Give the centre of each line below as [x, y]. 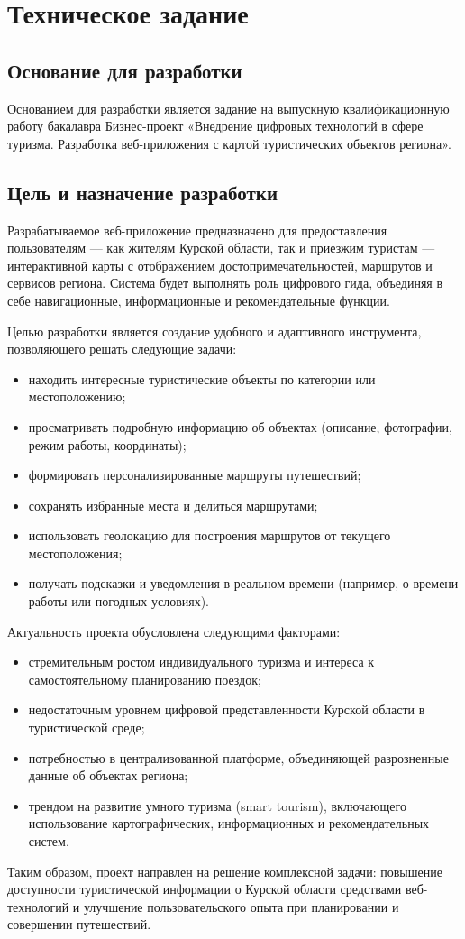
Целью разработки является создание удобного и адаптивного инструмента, [214, 331]
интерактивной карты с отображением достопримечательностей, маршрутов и [220, 265]
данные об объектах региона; [108, 775]
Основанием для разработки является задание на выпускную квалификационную [228, 108]
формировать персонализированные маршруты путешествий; [195, 475]
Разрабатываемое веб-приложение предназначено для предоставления [197, 230]
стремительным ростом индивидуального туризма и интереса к [201, 662]
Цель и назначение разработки [143, 192]
